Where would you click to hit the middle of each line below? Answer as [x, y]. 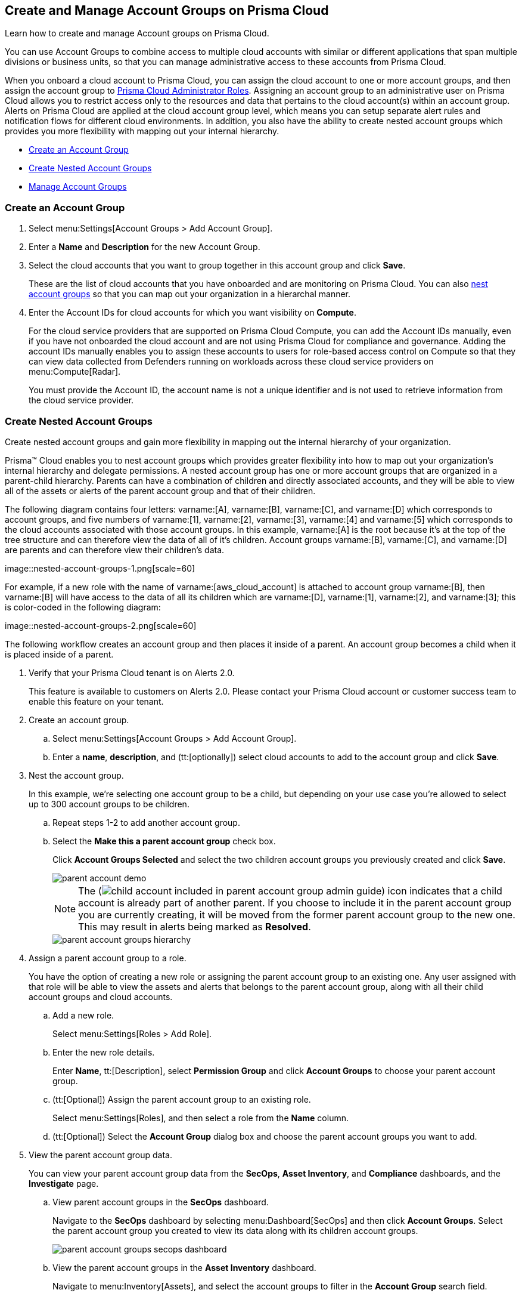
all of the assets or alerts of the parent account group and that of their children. [160, 490]
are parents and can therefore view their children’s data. [115, 550]
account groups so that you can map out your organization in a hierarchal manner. [190, 294]
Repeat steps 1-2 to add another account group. [146, 822]
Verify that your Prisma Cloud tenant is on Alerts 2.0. [132, 672]
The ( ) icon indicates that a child [290, 891]
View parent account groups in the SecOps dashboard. [161, 1202]
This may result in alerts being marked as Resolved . [195, 926]
